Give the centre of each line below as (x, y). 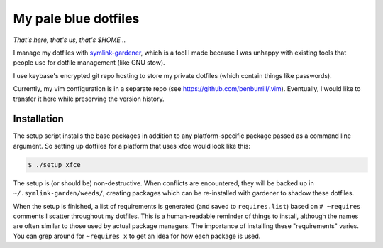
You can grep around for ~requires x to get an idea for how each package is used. (137, 236)
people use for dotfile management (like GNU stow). (89, 63)
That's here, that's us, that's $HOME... (70, 40)
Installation (38, 119)
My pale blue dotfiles (76, 18)
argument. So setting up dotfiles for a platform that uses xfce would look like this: (132, 146)
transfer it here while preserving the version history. (89, 99)
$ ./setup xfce (54, 165)
